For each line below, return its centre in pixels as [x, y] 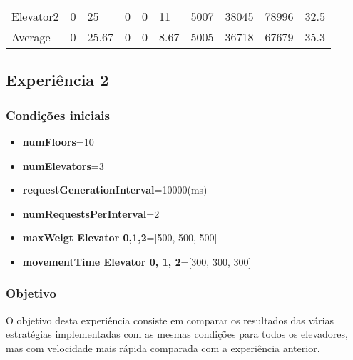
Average [31, 37]
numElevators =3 [63, 165]
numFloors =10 [58, 141]
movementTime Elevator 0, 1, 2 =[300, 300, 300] [137, 261]
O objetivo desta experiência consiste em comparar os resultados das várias [170, 320]
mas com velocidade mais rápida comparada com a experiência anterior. [163, 347]
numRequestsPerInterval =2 [91, 213]
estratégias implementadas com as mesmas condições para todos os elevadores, [177, 334]
